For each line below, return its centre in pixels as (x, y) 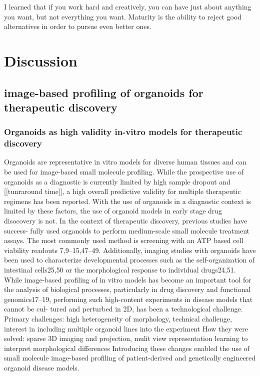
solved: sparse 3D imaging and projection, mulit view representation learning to (126, 338)
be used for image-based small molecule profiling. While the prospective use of (124, 172)
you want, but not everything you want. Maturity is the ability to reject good (123, 16)
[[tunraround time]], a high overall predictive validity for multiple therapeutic (122, 191)
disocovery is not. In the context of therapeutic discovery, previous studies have (126, 221)
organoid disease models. (42, 367)
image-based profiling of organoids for (104, 92)
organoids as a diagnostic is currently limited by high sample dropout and (117, 181)
